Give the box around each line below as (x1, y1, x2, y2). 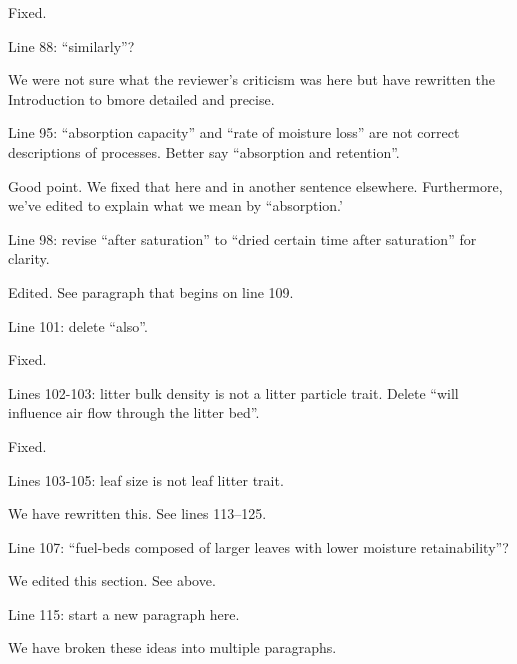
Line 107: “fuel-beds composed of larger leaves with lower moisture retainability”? (8, 536, 509, 557)
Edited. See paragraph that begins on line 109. (8, 281, 294, 302)
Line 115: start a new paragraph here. (8, 603, 240, 624)
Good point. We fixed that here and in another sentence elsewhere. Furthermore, (8, 175, 503, 196)
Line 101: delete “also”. (8, 315, 148, 336)
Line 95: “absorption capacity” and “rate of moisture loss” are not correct (8, 122, 460, 143)
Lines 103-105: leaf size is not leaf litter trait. (8, 469, 284, 490)
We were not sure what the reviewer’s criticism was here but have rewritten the (8, 69, 496, 90)
